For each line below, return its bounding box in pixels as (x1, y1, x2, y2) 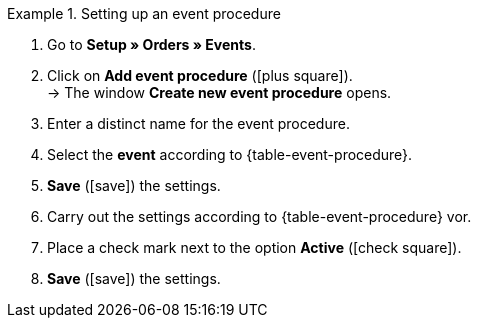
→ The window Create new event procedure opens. (47, 84, 392, 101)
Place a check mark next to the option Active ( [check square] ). (47, 239, 462, 256)
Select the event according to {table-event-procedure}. (47, 146, 413, 163)
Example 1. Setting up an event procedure (7, 5, 281, 22)
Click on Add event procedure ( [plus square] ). (47, 67, 353, 84)
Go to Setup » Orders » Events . (47, 36, 256, 53)
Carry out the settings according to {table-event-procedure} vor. (47, 208, 472, 225)
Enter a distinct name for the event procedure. (47, 115, 350, 132)
